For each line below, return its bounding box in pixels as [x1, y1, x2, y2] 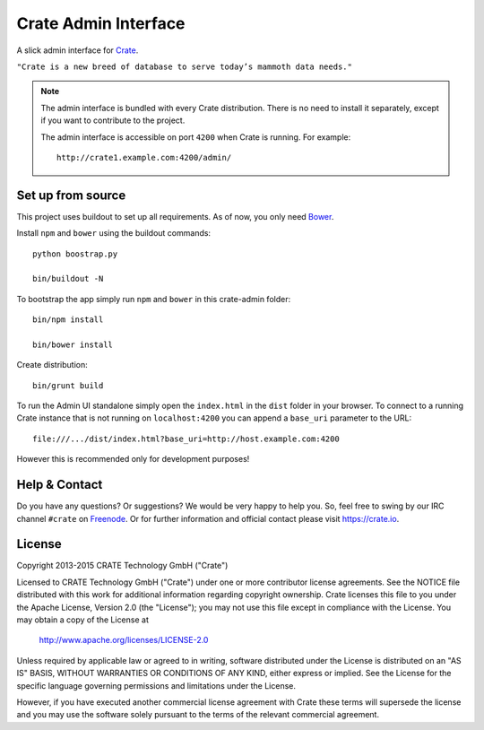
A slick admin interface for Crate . [16, 45, 139, 56]
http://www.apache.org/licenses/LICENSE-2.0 [39, 635, 209, 646]
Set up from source [16, 187, 126, 203]
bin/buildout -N [32, 274, 104, 284]
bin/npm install [32, 315, 104, 325]
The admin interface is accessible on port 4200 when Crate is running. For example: [40, 131, 351, 143]
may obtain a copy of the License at [16, 614, 150, 625]
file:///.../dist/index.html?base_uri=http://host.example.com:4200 [32, 433, 340, 444]
